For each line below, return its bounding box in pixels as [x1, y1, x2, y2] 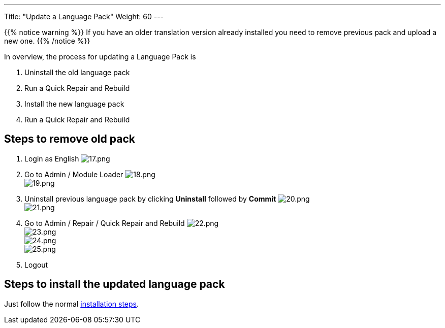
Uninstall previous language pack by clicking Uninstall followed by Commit [24, 194, 276, 203]
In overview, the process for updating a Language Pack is [4, 52, 196, 61]
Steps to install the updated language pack [4, 278, 225, 291]
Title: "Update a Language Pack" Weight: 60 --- [4, 12, 164, 21]
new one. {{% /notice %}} [4, 37, 90, 45]
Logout [24, 260, 48, 269]
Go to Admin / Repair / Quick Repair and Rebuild [24, 218, 185, 227]
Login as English [24, 154, 79, 163]
